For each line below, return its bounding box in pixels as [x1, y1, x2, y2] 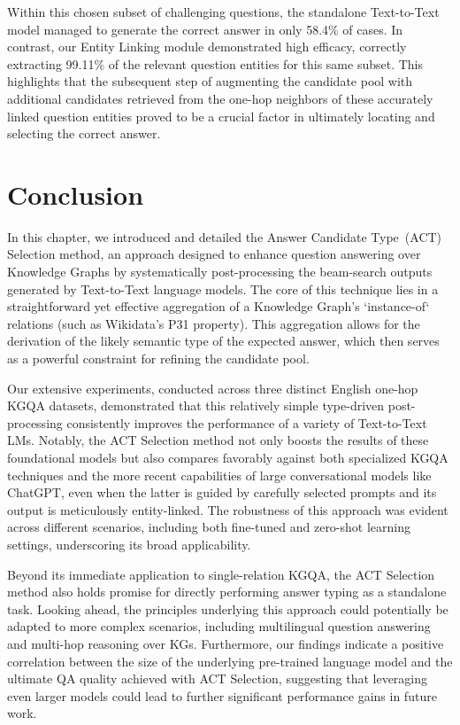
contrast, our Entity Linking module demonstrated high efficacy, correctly [7, 37, 407, 56]
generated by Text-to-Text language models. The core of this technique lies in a [7, 279, 439, 298]
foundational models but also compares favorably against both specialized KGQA [7, 448, 448, 466]
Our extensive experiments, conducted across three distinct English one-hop [7, 378, 418, 397]
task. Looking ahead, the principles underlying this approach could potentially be [7, 599, 448, 618]
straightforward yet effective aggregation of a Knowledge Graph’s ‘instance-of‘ [7, 297, 430, 316]
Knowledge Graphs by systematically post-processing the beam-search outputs [7, 262, 433, 281]
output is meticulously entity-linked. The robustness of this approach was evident [7, 500, 448, 518]
